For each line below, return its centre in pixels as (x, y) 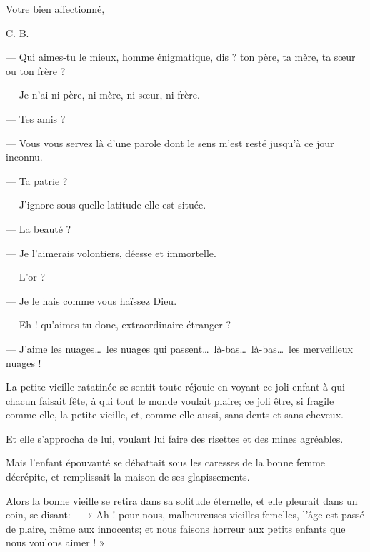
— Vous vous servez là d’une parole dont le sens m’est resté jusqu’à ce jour (170, 142)
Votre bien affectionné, (55, 9)
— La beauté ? (39, 228)
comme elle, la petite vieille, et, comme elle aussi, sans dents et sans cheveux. (175, 415)
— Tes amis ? (36, 118)
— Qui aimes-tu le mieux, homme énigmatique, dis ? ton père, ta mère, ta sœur (181, 57)
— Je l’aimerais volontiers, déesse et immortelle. (111, 252)
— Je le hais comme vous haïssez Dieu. (91, 300)
